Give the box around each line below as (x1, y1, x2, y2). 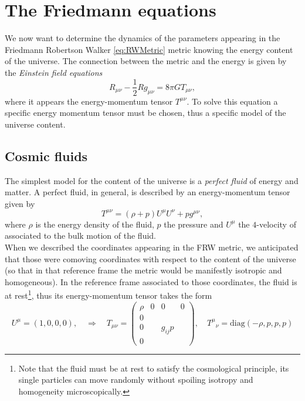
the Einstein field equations (5, 66, 103, 78)
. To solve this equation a (187, 95, 278, 107)
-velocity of (256, 218, 296, 230)
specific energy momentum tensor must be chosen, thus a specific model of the (5, 106, 286, 119)
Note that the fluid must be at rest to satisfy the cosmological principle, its (18, 362, 289, 374)
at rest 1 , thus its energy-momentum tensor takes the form (5, 288, 212, 302)
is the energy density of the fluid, (35, 218, 154, 230)
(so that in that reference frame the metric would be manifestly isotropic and (5, 264, 282, 276)
